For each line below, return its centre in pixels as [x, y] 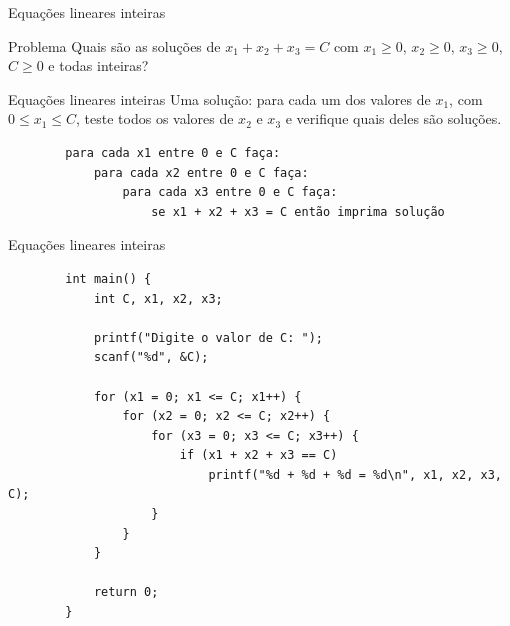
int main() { [108, 278]
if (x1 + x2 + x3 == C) [258, 455]
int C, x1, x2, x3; [158, 298]
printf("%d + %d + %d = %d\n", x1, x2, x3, [355, 474]
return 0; [126, 592]
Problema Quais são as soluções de [114, 45]
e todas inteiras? [98, 65]
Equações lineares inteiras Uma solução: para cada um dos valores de [219, 98]
